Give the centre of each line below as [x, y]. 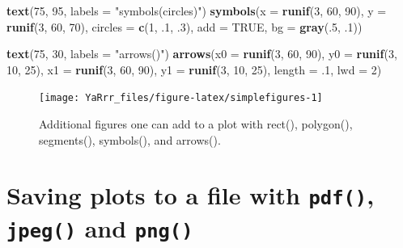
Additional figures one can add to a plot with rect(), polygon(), [196, 124]
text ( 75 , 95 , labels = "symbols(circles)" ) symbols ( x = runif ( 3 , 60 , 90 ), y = [197, 11]
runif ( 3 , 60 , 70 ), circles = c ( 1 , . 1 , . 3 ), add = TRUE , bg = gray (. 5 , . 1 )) [185, 26]
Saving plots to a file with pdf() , [191, 195]
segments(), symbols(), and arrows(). [130, 139]
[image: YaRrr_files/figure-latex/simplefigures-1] [181, 98]
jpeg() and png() [100, 227]
